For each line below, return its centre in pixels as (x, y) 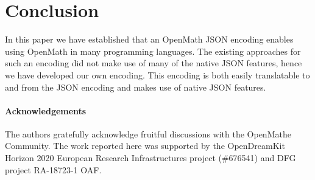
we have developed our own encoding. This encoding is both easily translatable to (157, 74)
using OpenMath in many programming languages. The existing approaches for (153, 51)
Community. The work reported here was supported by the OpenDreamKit (145, 146)
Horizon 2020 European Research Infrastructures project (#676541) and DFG (150, 158)
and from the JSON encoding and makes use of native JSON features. (136, 87)
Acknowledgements (46, 110)
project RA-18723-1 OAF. (53, 169)
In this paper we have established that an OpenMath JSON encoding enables (149, 39)
